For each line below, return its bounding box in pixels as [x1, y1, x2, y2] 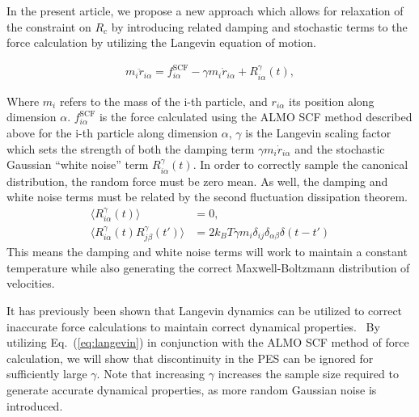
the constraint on [6, 18, 91, 35]
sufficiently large [6, 365, 87, 382]
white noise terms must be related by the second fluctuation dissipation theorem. [6, 188, 408, 205]
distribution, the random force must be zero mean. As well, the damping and [6, 172, 388, 189]
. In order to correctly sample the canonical [193, 156, 408, 173]
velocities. [6, 275, 55, 292]
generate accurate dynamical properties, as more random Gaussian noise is [6, 381, 377, 398]
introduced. [6, 397, 63, 414]
